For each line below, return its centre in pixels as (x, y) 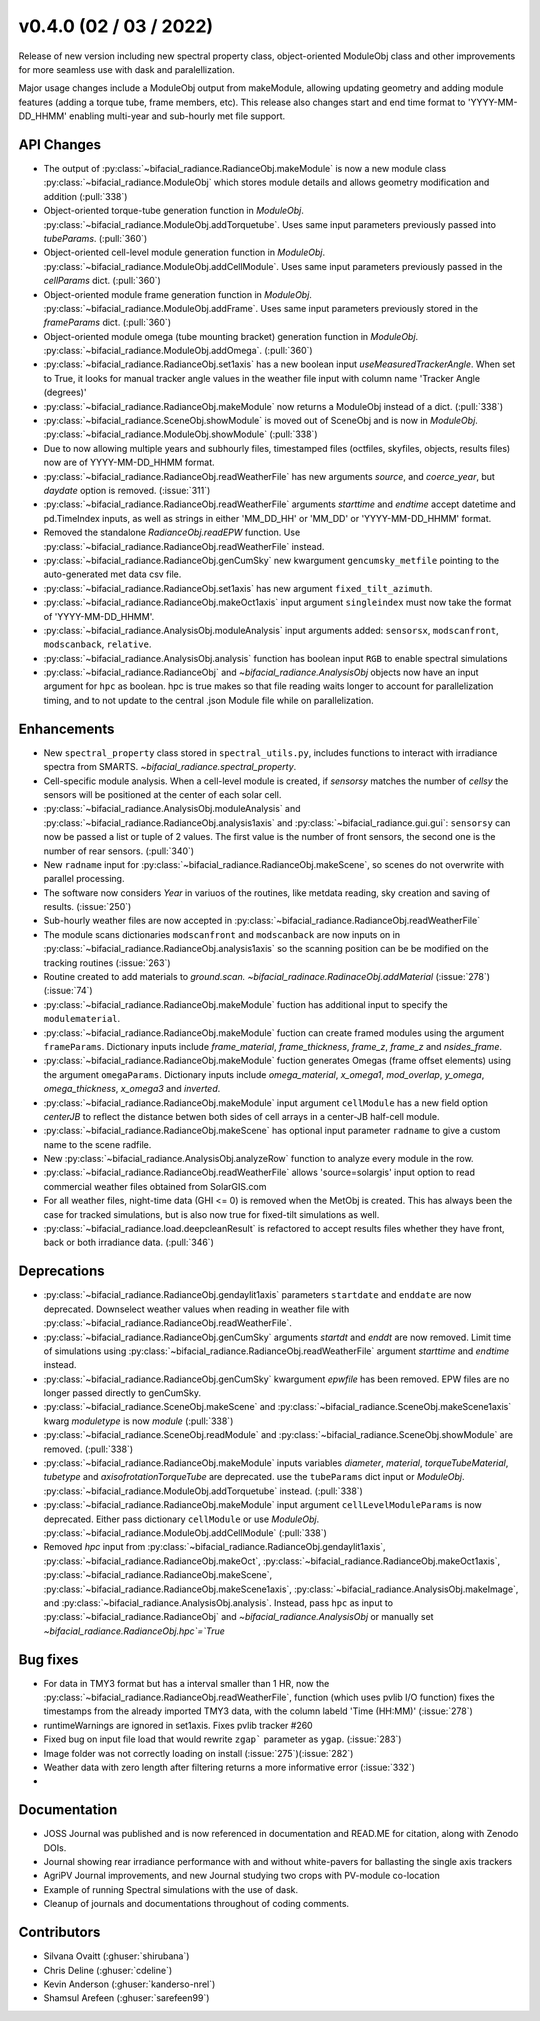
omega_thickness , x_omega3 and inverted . (132, 1089)
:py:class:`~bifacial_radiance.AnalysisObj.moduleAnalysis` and (172, 809)
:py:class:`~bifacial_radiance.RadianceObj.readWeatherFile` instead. (184, 546)
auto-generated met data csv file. (112, 574)
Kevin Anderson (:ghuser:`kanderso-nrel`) (129, 1984)
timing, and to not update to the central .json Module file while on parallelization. (208, 700)
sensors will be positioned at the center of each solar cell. (162, 794)
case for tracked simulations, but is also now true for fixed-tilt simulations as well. (211, 1214)
